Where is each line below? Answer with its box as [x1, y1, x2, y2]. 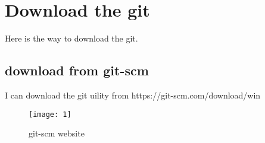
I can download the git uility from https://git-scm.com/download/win [5, 88, 261, 101]
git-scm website [29, 127, 85, 139]
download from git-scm [5, 61, 149, 80]
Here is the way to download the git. [5, 32, 138, 45]
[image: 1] [29, 110, 71, 119]
